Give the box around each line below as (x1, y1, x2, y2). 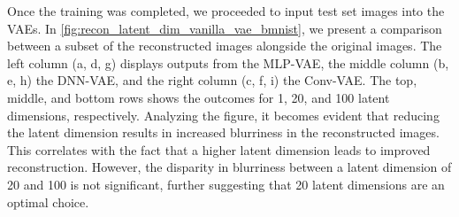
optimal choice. (7, 192, 89, 211)
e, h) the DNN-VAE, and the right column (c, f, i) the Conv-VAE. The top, (7, 71, 417, 89)
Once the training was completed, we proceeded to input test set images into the (7, 2, 445, 19)
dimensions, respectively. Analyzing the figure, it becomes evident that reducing (7, 105, 440, 124)
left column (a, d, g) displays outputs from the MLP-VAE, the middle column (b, (7, 53, 449, 72)
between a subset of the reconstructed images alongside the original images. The (7, 36, 442, 55)
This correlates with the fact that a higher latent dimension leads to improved (7, 140, 431, 159)
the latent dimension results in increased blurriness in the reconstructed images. (7, 123, 440, 142)
